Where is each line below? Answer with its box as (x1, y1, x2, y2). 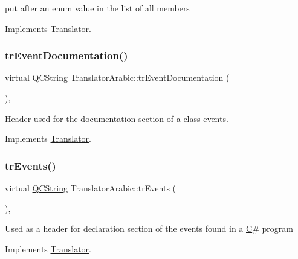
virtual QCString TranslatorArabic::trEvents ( (5, 182, 177, 194)
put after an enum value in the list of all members (5, 2, 190, 14)
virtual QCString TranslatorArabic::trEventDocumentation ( (5, 71, 230, 84)
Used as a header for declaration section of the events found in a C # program (5, 222, 293, 235)
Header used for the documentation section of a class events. (5, 112, 228, 124)
